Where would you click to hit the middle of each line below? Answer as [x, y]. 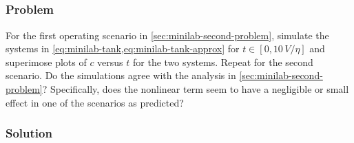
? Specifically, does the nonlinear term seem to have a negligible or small [196, 89]
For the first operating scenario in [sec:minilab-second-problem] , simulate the [167, 35]
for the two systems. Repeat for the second [223, 62]
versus [110, 62]
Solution [29, 133]
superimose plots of [46, 62]
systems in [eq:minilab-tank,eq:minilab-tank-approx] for [123, 48]
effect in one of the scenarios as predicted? [95, 102]
